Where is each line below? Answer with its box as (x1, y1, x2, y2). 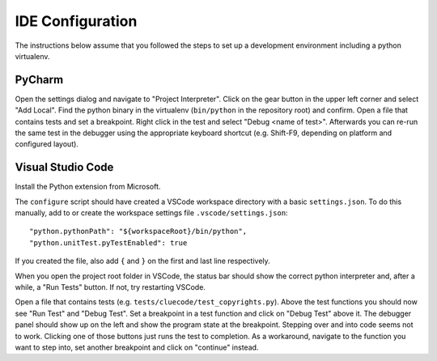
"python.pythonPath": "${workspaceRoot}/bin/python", (29, 227, 247, 236)
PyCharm (15, 73, 64, 87)
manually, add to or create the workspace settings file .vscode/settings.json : (15, 208, 288, 218)
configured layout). (15, 139, 78, 149)
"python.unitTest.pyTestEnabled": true (29, 238, 188, 247)
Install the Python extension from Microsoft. (15, 182, 161, 192)
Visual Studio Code (15, 160, 114, 174)
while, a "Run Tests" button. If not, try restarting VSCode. (15, 282, 206, 292)
